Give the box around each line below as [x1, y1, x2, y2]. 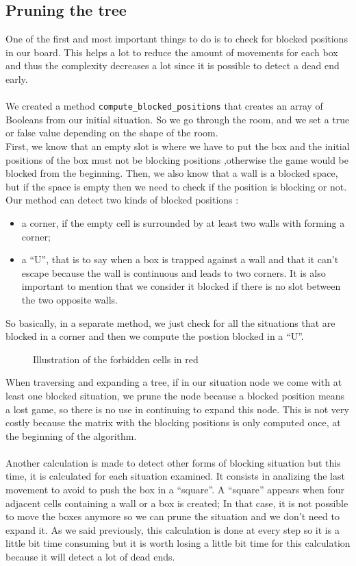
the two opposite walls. [21, 292, 118, 306]
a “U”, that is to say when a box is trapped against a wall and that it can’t [21, 252, 339, 267]
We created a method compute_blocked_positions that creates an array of [5, 99, 323, 113]
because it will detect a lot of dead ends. [5, 550, 175, 564]
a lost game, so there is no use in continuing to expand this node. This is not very [5, 402, 349, 416]
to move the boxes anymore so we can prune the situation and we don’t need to [5, 509, 340, 524]
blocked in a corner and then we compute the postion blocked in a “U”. [5, 329, 304, 343]
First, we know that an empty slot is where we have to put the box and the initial [5, 139, 350, 153]
